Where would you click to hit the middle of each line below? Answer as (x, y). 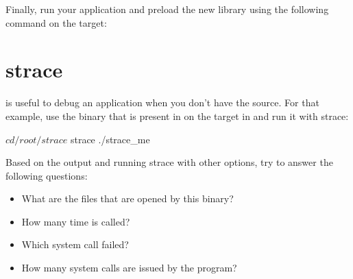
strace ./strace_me (110, 139)
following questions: (47, 175)
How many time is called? (76, 221)
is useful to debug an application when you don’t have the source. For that (162, 102)
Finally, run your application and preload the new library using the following (167, 9)
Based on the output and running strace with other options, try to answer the (169, 162)
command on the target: (56, 22)
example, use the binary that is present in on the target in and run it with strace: (177, 116)
